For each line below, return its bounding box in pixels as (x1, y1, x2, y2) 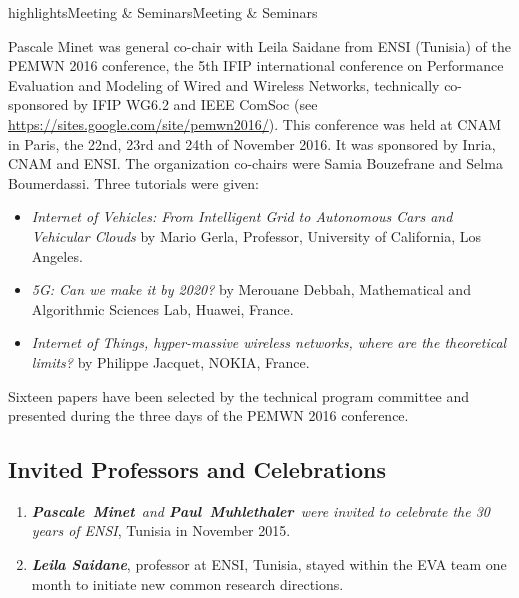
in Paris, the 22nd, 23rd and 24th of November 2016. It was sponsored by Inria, (8, 133, 496, 154)
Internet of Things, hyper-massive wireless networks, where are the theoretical (31, 332, 507, 353)
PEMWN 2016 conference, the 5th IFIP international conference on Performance (8, 55, 504, 76)
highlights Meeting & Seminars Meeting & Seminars (8, 2, 318, 22)
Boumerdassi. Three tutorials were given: (8, 172, 260, 193)
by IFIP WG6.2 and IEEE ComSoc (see (73, 94, 318, 115)
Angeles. (31, 245, 83, 266)
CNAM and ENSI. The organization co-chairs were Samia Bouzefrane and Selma (8, 153, 503, 174)
